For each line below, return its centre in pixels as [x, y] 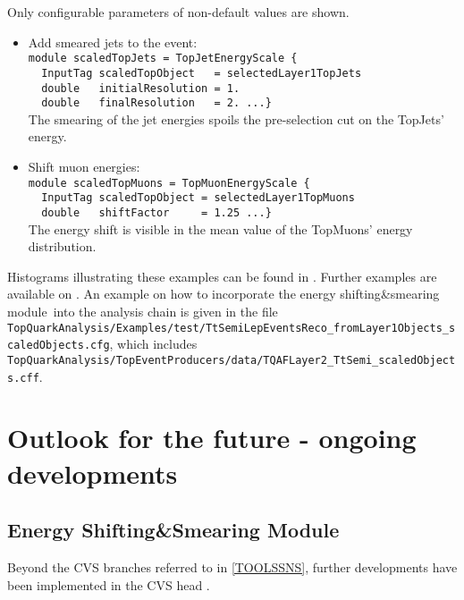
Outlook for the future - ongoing [212, 438]
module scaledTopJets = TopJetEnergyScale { [163, 59]
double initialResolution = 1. [141, 88]
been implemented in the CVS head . [109, 584]
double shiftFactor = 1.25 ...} [156, 212]
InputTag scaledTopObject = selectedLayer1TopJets [202, 73]
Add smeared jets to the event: [113, 42]
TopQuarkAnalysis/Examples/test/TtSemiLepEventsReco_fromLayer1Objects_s [232, 328]
